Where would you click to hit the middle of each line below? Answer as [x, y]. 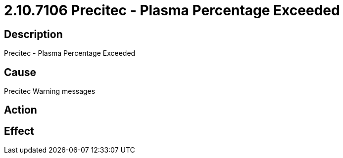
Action [21, 110]
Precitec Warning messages [50, 91]
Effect [19, 131]
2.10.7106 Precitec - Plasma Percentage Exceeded [172, 10]
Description [33, 34]
